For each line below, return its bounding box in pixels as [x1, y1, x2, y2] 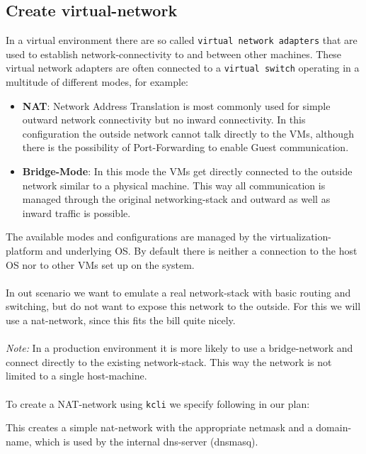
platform [6, 243, 43, 258]
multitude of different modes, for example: [6, 74, 188, 89]
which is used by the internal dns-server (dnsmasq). [35, 433, 258, 448]
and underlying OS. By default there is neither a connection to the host [46, 243, 358, 258]
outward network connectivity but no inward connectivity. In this [22, 112, 306, 127]
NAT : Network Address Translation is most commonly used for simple [22, 98, 331, 113]
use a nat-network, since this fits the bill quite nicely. [6, 313, 236, 328]
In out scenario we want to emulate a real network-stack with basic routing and [6, 284, 351, 299]
